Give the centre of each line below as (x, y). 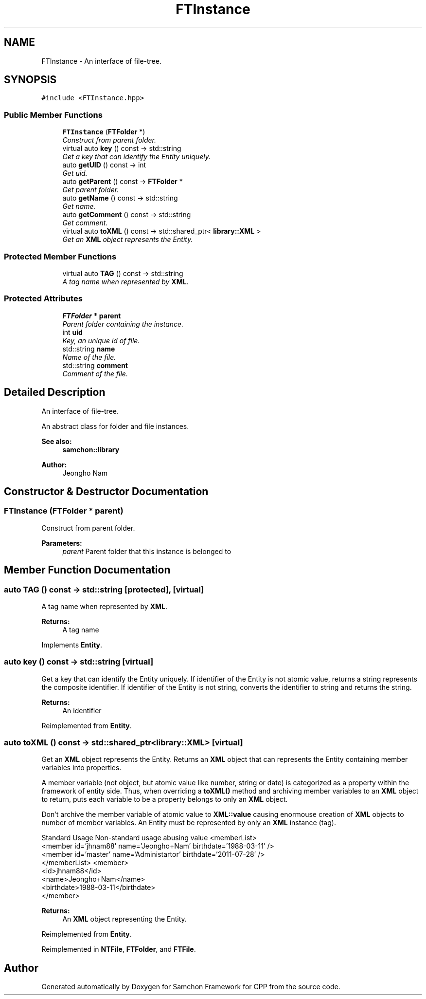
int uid (72, 332)
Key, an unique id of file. (101, 340)
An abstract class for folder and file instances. (115, 426)
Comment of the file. (95, 373)
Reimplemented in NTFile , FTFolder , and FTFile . (119, 949)
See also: (57, 441)
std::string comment (95, 365)
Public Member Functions (53, 115)
